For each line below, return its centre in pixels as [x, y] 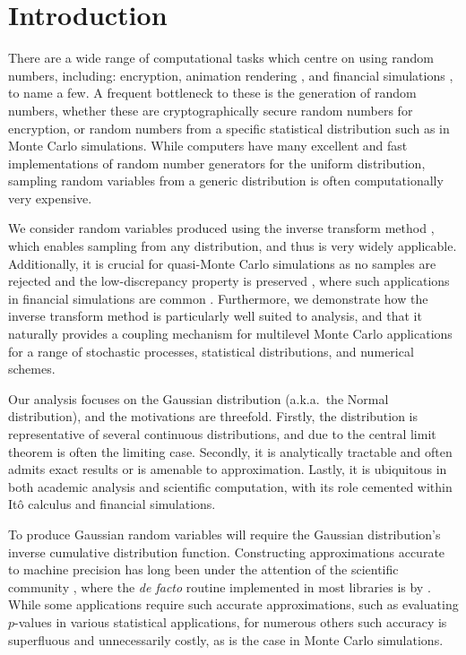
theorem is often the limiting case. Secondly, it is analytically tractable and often [230, 451]
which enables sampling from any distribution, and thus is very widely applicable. [233, 246]
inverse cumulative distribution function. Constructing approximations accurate [227, 552]
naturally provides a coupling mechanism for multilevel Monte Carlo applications [230, 334]
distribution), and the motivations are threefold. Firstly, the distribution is [213, 416]
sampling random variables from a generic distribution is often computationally [226, 181]
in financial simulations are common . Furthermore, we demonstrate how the [218, 298]
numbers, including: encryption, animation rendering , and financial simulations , [231, 75]
